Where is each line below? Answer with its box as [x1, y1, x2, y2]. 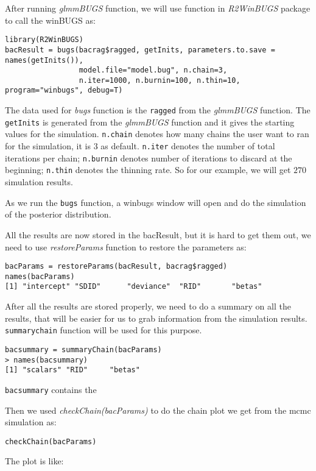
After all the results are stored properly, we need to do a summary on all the [5, 300, 291, 313]
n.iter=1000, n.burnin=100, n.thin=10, [79, 76, 241, 85]
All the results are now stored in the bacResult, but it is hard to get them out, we [5, 228, 311, 241]
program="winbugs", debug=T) [5, 86, 123, 95]
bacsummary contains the [5, 383, 97, 395]
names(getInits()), [5, 55, 83, 65]
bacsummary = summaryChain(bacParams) [5, 345, 162, 354]
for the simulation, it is [5, 140, 91, 152]
